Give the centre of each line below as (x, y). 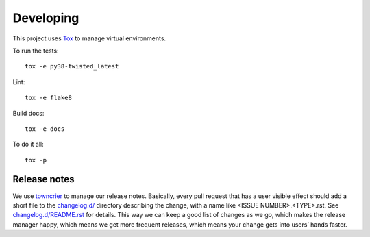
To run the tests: (36, 51)
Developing (46, 18)
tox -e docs (45, 129)
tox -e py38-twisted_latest (72, 66)
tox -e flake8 (48, 98)
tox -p (36, 160)
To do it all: (28, 145)
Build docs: (28, 113)
